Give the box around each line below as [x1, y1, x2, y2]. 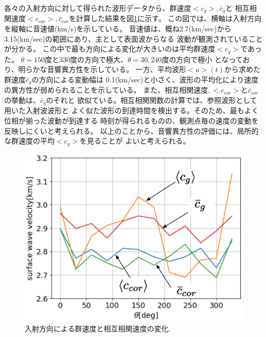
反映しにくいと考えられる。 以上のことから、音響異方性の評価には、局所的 [4, 125, 259, 136]
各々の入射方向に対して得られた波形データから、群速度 [4, 3, 191, 13]
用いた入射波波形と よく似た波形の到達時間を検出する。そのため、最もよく [4, 105, 259, 116]
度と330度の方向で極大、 [44, 54, 128, 64]
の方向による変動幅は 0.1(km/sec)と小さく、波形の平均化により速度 [31, 74, 259, 84]
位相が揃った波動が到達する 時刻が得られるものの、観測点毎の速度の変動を [4, 115, 259, 126]
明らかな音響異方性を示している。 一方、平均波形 [18, 64, 186, 75]
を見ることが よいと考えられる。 [79, 135, 190, 146]
